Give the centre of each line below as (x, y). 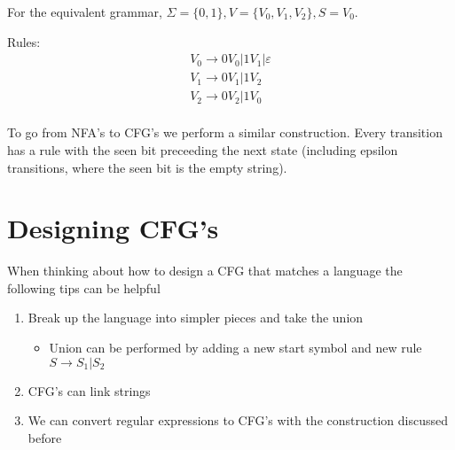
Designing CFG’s (113, 228)
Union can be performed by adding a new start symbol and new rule (235, 347)
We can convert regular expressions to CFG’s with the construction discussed (238, 420)
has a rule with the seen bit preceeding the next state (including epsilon (203, 149)
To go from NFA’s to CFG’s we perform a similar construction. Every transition (225, 132)
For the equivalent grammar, (85, 12)
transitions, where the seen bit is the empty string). (147, 167)
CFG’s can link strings (89, 390)
